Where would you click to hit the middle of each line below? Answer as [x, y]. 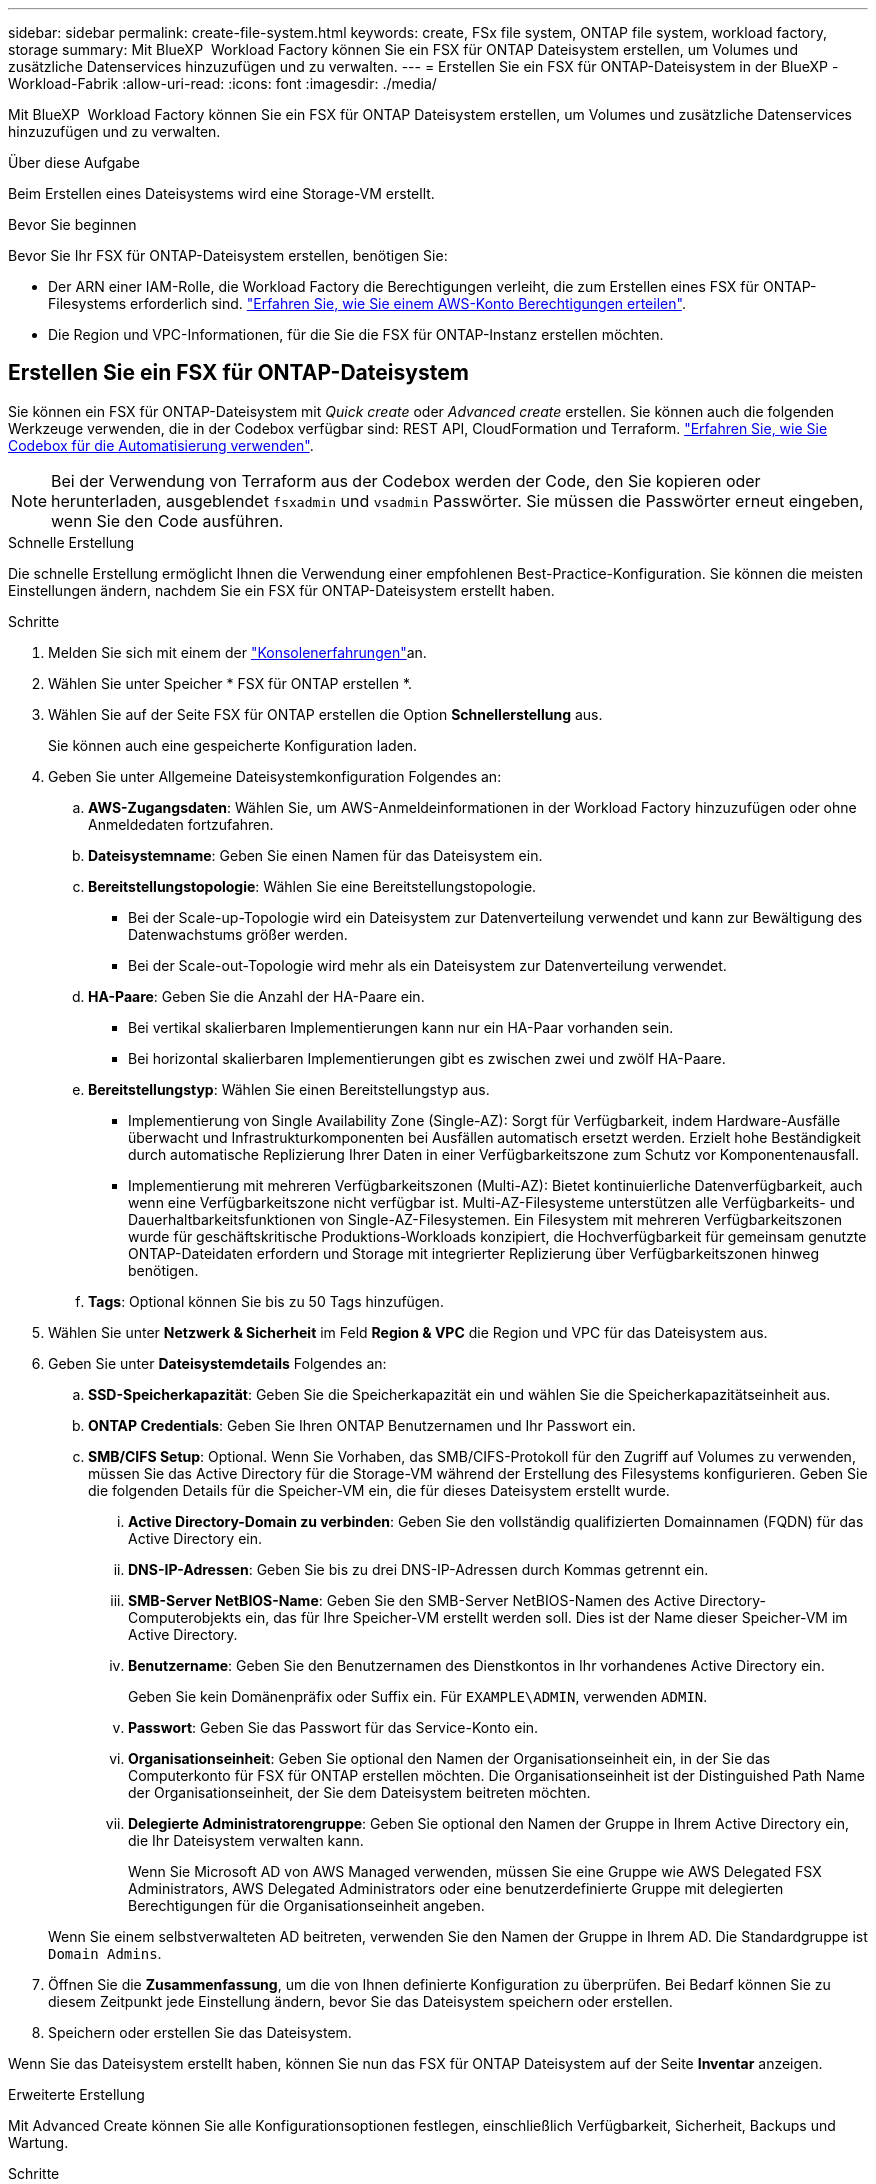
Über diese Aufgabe [74, 162]
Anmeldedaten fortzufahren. [181, 824]
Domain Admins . [105, 1953]
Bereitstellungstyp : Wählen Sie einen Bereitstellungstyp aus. [289, 1089]
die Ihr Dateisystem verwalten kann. [246, 1840]
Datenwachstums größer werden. [238, 934]
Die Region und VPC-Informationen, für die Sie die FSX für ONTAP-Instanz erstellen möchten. [356, 334]
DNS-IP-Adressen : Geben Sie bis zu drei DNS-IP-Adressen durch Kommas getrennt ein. [418, 1569]
